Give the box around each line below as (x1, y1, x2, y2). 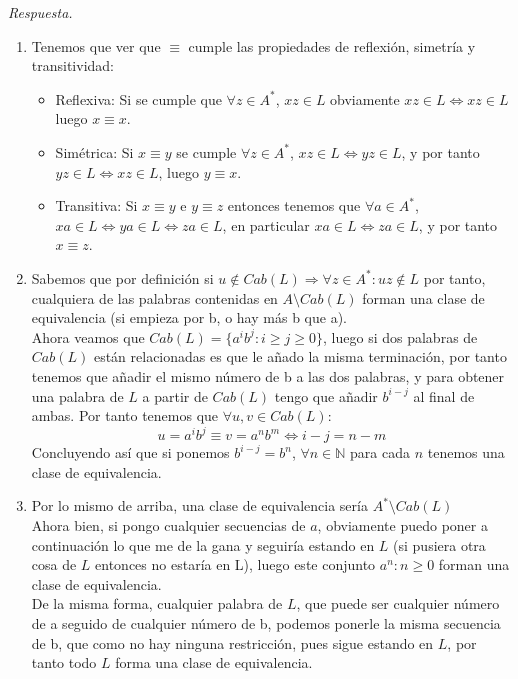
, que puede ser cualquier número (296, 593, 500, 614)
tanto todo (31, 652, 97, 673)
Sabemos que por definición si (31, 267, 214, 288)
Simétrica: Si (55, 141, 134, 162)
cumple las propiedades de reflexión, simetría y (188, 35, 476, 56)
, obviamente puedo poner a (317, 514, 488, 535)
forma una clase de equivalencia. (115, 652, 313, 673)
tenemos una (427, 442, 505, 463)
